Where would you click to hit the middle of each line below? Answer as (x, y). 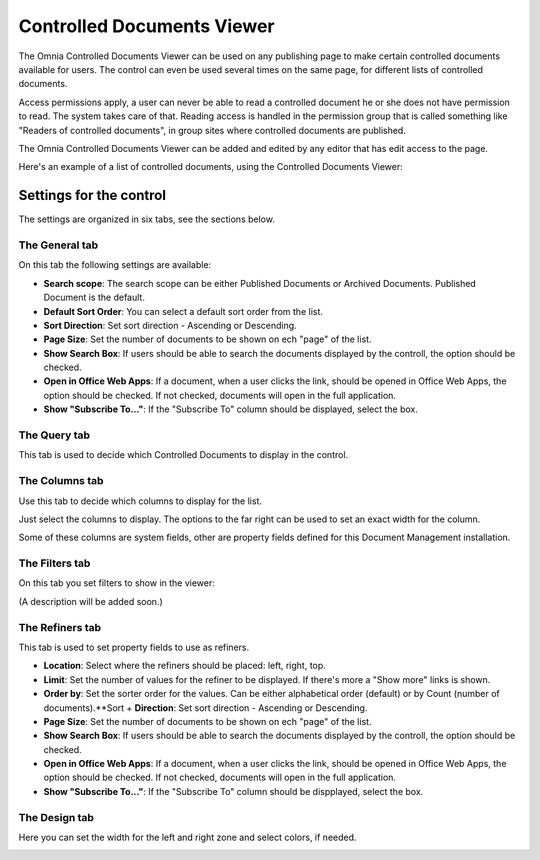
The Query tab (54, 435)
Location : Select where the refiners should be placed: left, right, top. (185, 666)
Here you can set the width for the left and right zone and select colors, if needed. (187, 837)
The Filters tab (54, 563)
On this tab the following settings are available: (115, 265)
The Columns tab (61, 481)
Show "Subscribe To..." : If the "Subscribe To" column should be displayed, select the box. (231, 409)
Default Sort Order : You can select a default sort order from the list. (183, 311)
